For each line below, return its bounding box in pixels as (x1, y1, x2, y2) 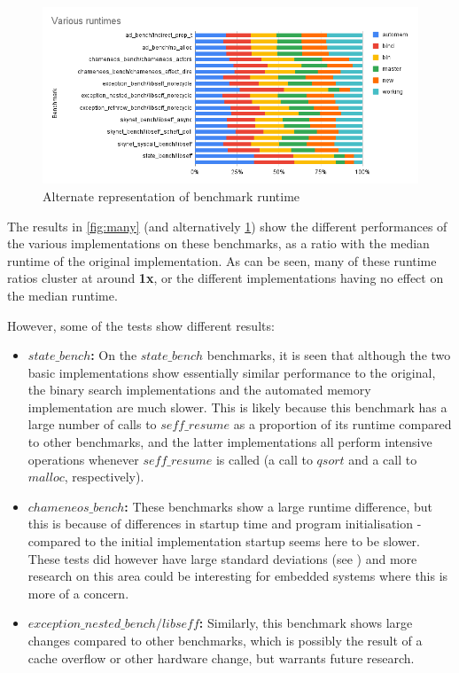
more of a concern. (27, 583, 129, 602)
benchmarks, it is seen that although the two (206, 346, 451, 364)
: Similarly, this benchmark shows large (198, 614, 413, 632)
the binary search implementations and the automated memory (27, 380, 371, 399)
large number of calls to (27, 415, 157, 434)
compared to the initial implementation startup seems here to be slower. (27, 532, 420, 551)
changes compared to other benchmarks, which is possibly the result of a (27, 631, 423, 650)
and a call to (348, 450, 417, 468)
